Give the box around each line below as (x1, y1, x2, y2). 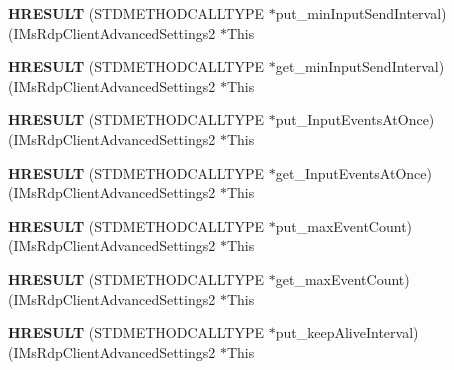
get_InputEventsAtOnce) (275, 162, 432, 183)
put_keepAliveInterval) (275, 322, 419, 343)
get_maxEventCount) (275, 268, 410, 289)
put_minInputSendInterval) (275, 3, 447, 23)
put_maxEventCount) (275, 215, 413, 236)
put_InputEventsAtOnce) (275, 109, 435, 130)
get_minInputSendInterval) (275, 56, 445, 77)
